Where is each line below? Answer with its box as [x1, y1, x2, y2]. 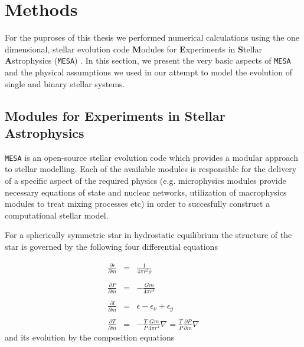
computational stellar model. [5, 209, 109, 221]
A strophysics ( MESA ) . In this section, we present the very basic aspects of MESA [5, 54, 291, 67]
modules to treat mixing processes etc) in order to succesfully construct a [5, 197, 270, 210]
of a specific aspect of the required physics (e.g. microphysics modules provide [5, 174, 286, 186]
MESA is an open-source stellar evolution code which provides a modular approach [5, 151, 298, 163]
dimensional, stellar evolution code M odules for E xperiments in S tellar [5, 42, 262, 55]
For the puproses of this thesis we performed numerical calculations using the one [5, 31, 300, 44]
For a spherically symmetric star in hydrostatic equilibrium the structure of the [5, 229, 292, 241]
